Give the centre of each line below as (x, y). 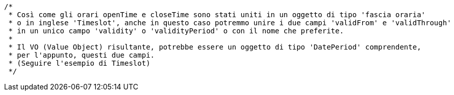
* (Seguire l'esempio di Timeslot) (79, 63)
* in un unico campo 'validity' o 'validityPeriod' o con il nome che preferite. (176, 31)
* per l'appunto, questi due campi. (82, 55)
